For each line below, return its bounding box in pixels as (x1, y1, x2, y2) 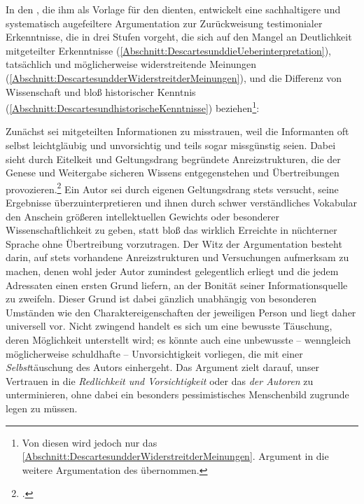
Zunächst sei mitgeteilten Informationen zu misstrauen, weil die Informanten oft (6, 124, 349, 139)
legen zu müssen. (6, 400, 78, 415)
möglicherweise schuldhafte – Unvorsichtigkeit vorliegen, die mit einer (6, 346, 303, 360)
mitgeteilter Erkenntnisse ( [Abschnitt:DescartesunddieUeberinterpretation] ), (6, 43, 332, 57)
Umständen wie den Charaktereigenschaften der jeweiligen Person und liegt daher (6, 304, 356, 319)
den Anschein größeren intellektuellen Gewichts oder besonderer (6, 209, 279, 223)
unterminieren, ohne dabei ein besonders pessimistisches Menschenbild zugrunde (6, 387, 349, 402)
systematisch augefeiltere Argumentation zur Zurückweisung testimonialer (6, 15, 323, 30)
